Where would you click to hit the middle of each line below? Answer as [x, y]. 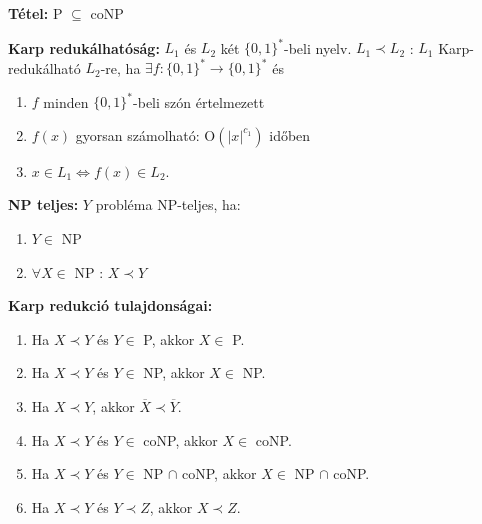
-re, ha [120, 67]
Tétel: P [35, 13]
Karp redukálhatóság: [84, 47]
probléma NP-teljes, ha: [168, 204]
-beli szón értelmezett [199, 101]
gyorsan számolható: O [145, 134]
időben [290, 134]
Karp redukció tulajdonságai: [110, 305]
